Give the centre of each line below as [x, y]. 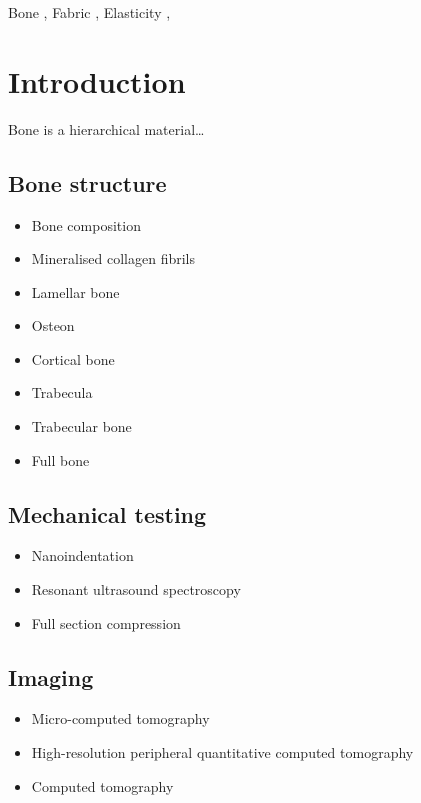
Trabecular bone [81, 426]
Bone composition [86, 224]
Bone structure [87, 182]
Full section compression [106, 622]
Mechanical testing [107, 513]
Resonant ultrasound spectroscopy [136, 589]
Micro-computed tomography [120, 718]
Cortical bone [73, 358]
